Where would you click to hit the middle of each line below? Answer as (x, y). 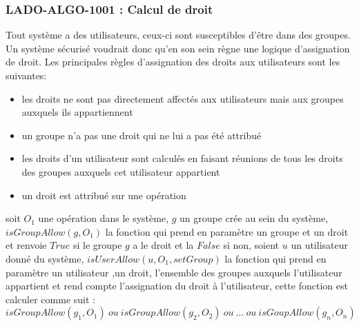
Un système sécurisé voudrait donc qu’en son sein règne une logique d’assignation (178, 48)
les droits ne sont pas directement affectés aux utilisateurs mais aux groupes (183, 98)
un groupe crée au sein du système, (254, 218)
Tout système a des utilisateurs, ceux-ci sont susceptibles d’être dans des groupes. (178, 35)
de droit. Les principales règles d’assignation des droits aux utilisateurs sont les (173, 62)
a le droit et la (163, 245)
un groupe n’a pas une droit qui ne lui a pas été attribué (142, 135)
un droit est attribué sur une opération (104, 195)
